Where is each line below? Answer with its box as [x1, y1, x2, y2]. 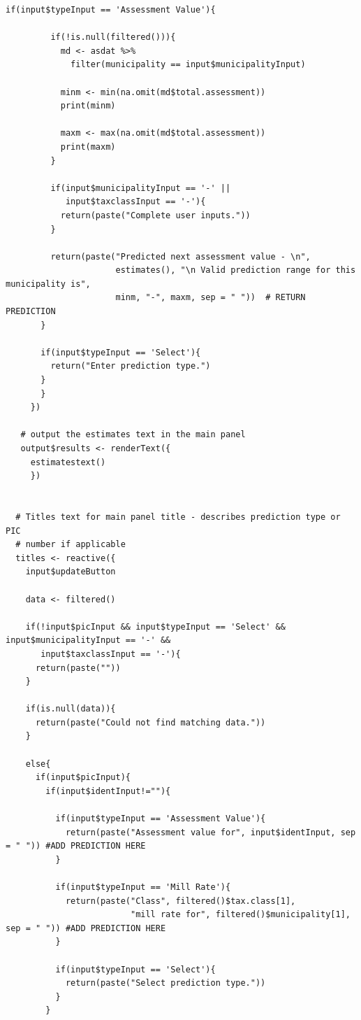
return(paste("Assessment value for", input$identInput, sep [65, 827, 356, 837]
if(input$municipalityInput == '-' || [50, 183, 231, 193]
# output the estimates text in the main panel [20, 430, 246, 440]
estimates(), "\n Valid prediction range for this [115, 265, 356, 276]
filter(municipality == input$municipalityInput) [71, 59, 306, 70]
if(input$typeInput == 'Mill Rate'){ [55, 882, 231, 892]
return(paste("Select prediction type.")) [65, 978, 266, 989]
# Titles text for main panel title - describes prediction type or [15, 511, 341, 522]
